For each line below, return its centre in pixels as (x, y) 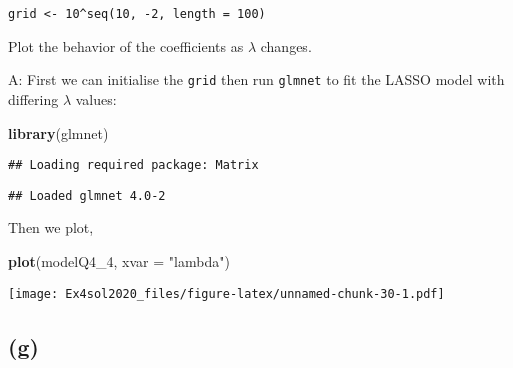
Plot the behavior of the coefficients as (126, 45)
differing (33, 98)
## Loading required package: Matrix (133, 165)
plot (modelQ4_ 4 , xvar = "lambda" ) (119, 261)
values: (96, 98)
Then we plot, (51, 227)
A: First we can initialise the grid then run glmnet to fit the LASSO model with (256, 79)
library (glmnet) (58, 132)
